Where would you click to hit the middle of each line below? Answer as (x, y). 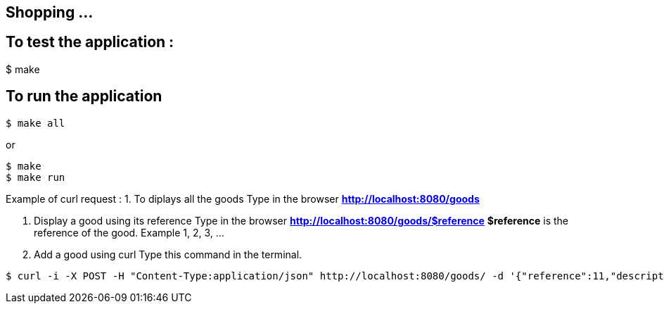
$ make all (36, 123)
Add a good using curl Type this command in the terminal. (168, 254)
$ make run (36, 177)
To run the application (84, 96)
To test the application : (90, 42)
